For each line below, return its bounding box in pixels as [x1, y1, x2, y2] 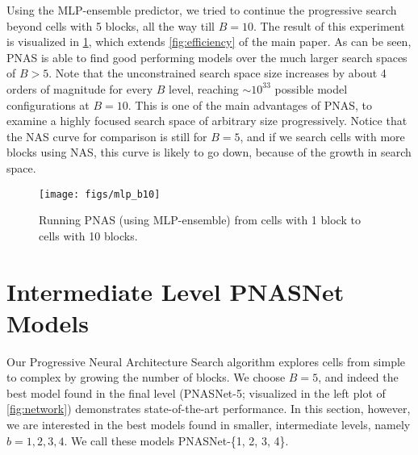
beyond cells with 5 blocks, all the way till [6, 17, 215, 34]
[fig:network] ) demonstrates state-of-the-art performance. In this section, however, [6, 400, 411, 417]
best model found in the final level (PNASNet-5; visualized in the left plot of [6, 384, 386, 401]
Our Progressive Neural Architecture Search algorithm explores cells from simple [6, 353, 406, 369]
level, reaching [169, 80, 239, 97]
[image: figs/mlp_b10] [39, 188, 161, 200]
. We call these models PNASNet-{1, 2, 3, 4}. [64, 432, 289, 449]
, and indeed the [318, 369, 399, 386]
